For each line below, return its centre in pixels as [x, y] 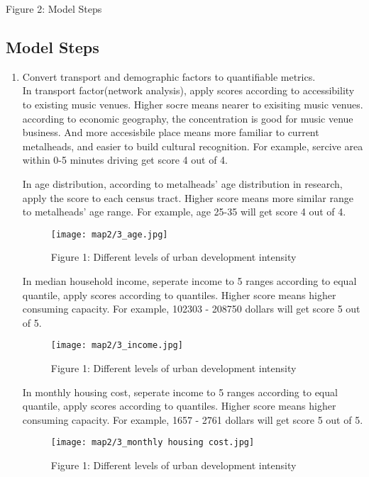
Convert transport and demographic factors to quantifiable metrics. [169, 76]
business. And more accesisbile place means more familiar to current [171, 132]
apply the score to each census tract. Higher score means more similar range [188, 197]
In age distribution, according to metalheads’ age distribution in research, [182, 183]
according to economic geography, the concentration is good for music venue [188, 118]
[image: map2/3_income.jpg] [117, 346]
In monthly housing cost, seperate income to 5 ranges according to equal [180, 392]
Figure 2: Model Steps [54, 9]
